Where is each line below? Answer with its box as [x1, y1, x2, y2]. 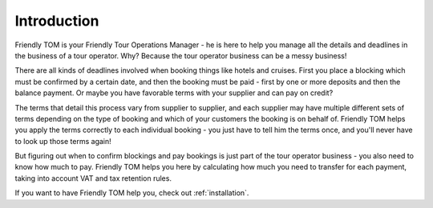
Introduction [14, 12, 99, 30]
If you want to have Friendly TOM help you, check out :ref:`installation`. [14, 188, 249, 198]
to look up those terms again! [14, 136, 111, 146]
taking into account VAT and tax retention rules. [14, 173, 172, 183]
